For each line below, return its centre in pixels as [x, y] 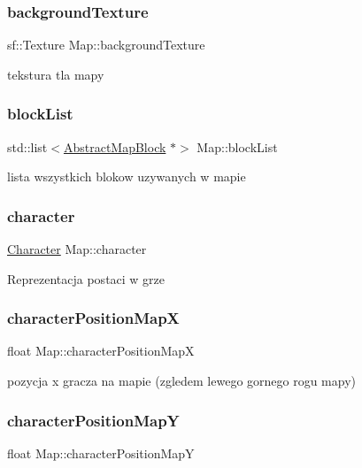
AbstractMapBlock [115, 146]
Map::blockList [237, 146]
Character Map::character [77, 249]
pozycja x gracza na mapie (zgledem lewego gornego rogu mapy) [182, 381]
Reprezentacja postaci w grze [86, 278]
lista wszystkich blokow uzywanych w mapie [127, 176]
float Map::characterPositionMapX [101, 351]
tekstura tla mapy [56, 74]
